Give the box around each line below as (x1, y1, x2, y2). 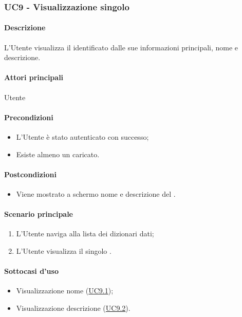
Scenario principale (4, 209, 73, 219)
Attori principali (4, 72, 64, 83)
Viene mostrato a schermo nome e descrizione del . (16, 189, 176, 199)
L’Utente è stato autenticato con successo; (16, 132, 149, 142)
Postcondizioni (4, 169, 57, 179)
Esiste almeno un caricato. (16, 148, 100, 159)
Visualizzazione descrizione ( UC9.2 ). (16, 302, 131, 313)
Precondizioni (4, 111, 53, 122)
